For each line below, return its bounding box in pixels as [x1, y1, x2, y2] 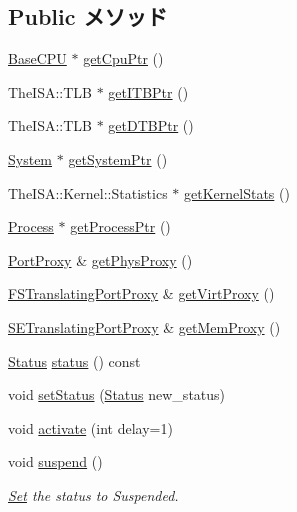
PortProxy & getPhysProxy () [8, 249, 193, 270]
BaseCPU [8, 48, 67, 69]
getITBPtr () [108, 81, 189, 102]
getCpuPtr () [83, 48, 164, 69]
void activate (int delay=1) [8, 417, 173, 438]
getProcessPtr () [70, 216, 171, 237]
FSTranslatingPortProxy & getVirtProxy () [8, 283, 275, 304]
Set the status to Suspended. [8, 484, 179, 505]
